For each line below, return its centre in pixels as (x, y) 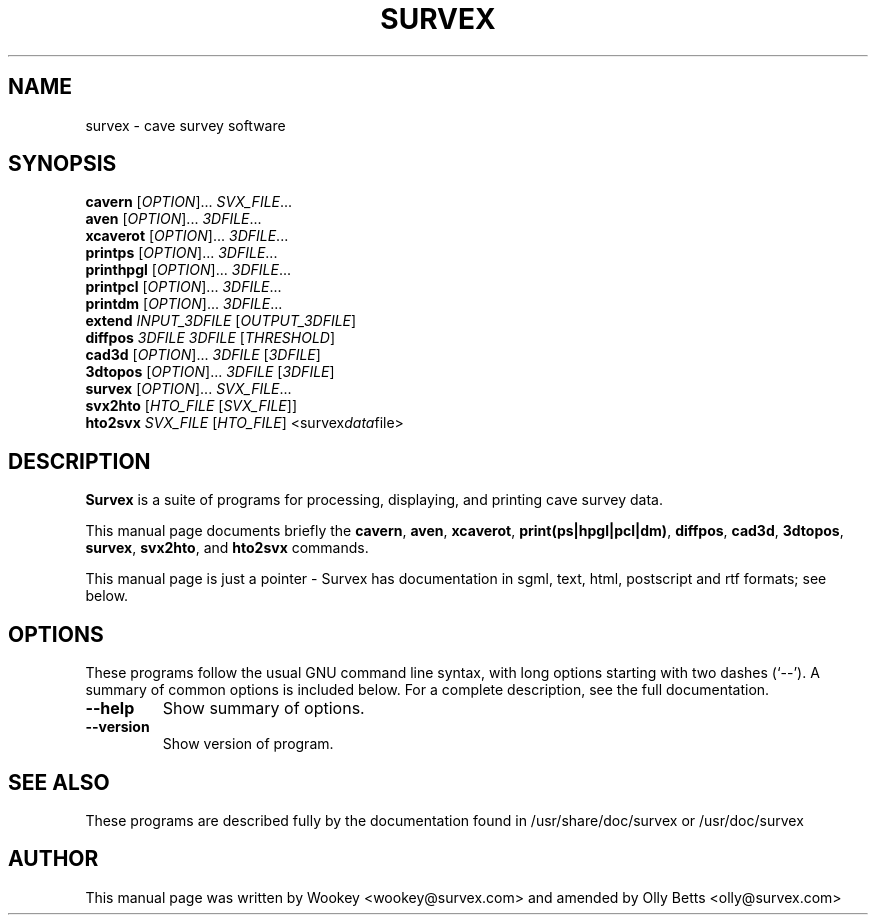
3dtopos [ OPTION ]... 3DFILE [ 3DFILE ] (210, 372)
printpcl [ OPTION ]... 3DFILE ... (183, 287)
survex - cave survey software (185, 125)
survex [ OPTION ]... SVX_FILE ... (188, 389)
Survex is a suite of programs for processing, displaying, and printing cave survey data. (374, 500)
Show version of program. (248, 744)
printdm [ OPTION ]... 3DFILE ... (184, 304)
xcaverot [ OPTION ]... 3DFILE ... (187, 236)
